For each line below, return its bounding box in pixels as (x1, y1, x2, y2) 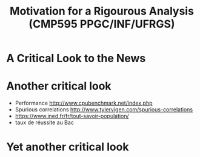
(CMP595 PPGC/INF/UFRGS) (28, 17, 175, 31)
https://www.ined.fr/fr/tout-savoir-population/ (15, 113, 129, 120)
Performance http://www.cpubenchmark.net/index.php (15, 99, 153, 107)
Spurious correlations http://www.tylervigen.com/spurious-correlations (15, 106, 193, 113)
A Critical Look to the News (6, 52, 146, 65)
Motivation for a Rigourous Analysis (10, 4, 194, 18)
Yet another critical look (6, 140, 129, 154)
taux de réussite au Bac (15, 119, 75, 126)
